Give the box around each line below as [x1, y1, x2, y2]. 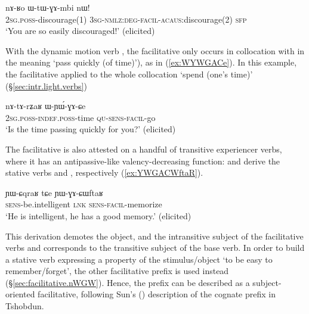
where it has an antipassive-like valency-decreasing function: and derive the [5, 154, 280, 167]
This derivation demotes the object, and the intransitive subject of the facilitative [5, 229, 304, 242]
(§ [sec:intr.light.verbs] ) [5, 79, 87, 92]
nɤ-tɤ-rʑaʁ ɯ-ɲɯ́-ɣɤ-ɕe [5, 100, 86, 112]
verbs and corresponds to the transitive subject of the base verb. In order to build [5, 241, 305, 254]
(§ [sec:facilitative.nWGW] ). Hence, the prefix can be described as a [5, 276, 250, 288]
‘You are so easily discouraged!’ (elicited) [5, 24, 155, 37]
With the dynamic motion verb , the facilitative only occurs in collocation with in [5, 44, 305, 57]
